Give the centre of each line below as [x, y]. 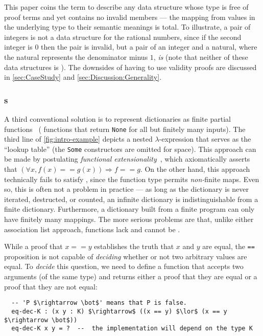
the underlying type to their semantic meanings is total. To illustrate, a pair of [127, 27]
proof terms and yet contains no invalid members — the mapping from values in [130, 17]
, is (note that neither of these [201, 57]
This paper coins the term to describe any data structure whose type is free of [126, 7]
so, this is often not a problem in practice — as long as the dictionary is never [126, 189]
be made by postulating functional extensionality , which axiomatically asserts [127, 159]
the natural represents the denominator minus [76, 57]
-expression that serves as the [205, 139]
